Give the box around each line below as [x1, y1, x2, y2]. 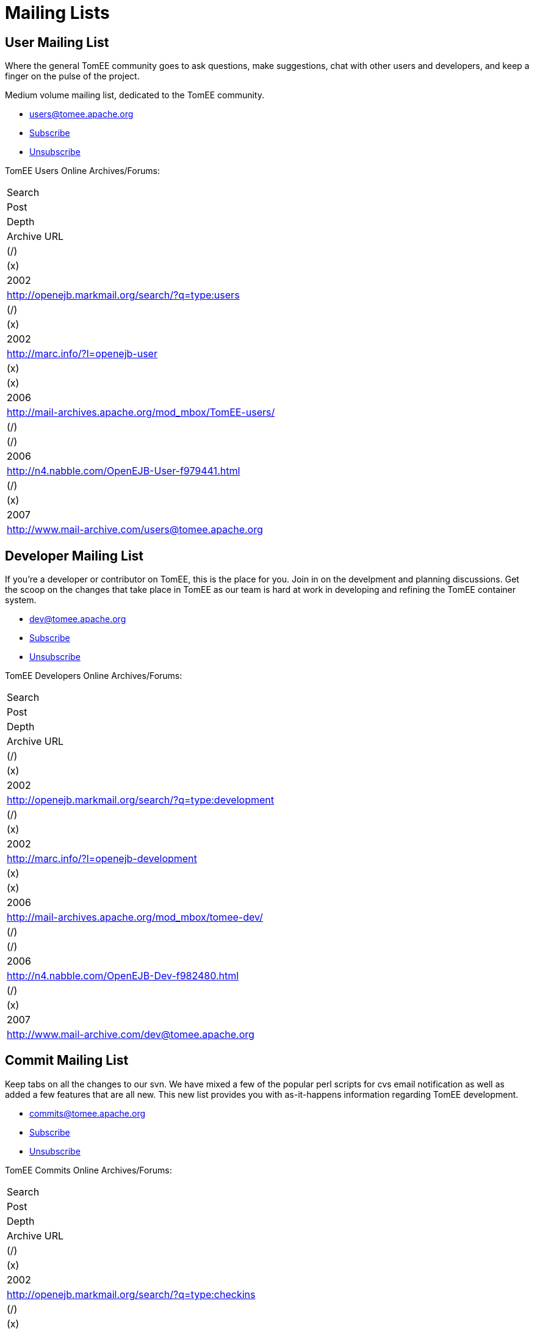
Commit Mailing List [5, 1053, 129, 1068]
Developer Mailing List [5, 548, 144, 564]
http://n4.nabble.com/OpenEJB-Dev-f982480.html [7, 970, 239, 982]
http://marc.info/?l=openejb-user [7, 347, 157, 360]
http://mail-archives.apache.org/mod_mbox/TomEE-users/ [7, 406, 275, 419]
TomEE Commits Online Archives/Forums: [5, 1164, 172, 1175]
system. [5, 595, 37, 606]
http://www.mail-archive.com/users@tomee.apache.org [7, 523, 263, 536]
